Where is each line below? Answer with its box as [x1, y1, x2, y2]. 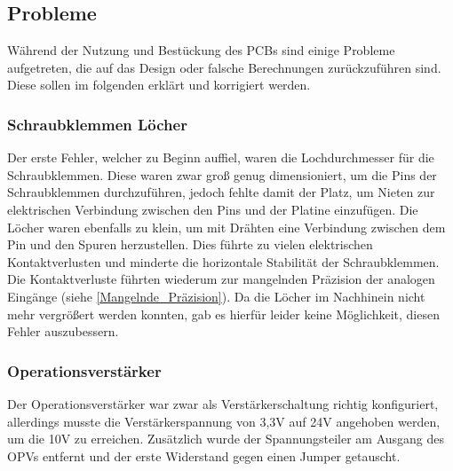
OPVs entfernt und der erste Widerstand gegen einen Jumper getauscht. [7, 446, 401, 465]
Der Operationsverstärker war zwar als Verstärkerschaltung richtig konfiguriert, [7, 394, 439, 412]
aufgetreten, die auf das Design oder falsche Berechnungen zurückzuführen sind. [7, 58, 441, 76]
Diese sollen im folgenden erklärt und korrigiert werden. [7, 75, 311, 94]
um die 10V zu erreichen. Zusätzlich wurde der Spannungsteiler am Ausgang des [7, 429, 445, 448]
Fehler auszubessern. [7, 322, 119, 341]
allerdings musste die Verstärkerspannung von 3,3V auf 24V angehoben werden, [7, 412, 441, 430]
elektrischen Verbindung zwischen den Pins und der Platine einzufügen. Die [7, 200, 418, 218]
